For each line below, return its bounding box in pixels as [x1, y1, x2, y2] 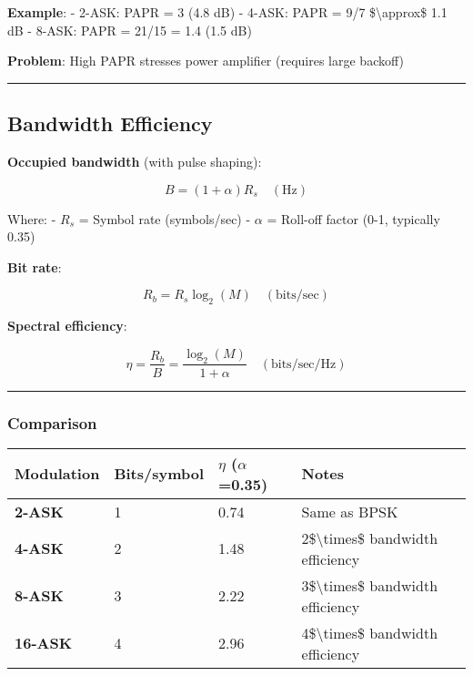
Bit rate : [7, 257, 62, 276]
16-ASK [15, 632, 73, 654]
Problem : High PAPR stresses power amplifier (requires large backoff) [7, 51, 404, 70]
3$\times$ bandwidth [301, 574, 438, 596]
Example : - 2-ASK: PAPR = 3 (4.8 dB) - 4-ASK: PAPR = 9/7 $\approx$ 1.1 [7, 3, 448, 21]
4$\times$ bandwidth [301, 621, 438, 643]
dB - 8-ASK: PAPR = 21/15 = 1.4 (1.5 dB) [7, 20, 252, 39]
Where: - [7, 209, 56, 228]
